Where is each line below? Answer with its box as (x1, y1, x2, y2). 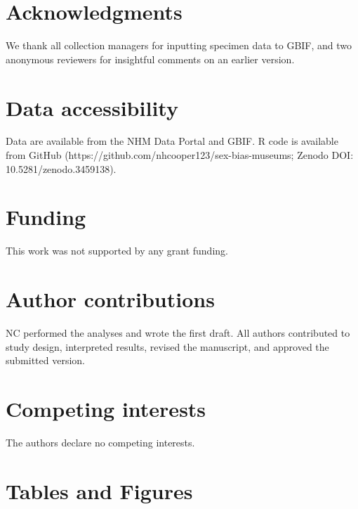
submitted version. (6, 353, 85, 368)
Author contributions (6, 285, 215, 314)
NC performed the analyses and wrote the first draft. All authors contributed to (6, 326, 350, 340)
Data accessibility (6, 93, 178, 122)
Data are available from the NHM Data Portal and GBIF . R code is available (6, 134, 338, 148)
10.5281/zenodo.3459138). (6, 161, 117, 176)
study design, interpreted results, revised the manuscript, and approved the (6, 339, 329, 354)
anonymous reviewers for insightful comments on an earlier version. (6, 51, 295, 66)
